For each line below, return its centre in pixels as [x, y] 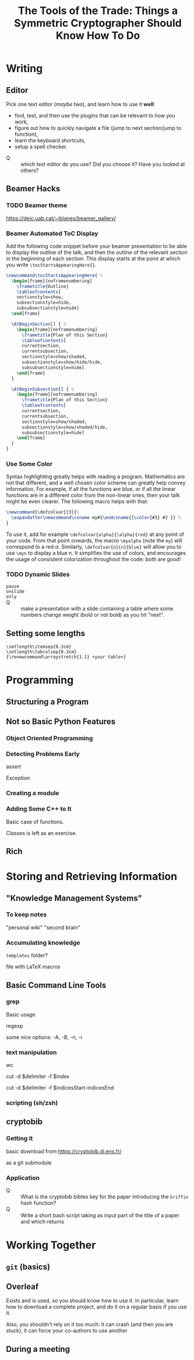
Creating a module [33, 793]
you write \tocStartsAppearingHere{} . [52, 265]
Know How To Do [98, 36]
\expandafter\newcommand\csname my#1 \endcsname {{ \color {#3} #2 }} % [96, 518]
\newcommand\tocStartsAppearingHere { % [54, 275]
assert [14, 767]
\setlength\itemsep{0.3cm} [39, 647]
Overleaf [22, 1287]
